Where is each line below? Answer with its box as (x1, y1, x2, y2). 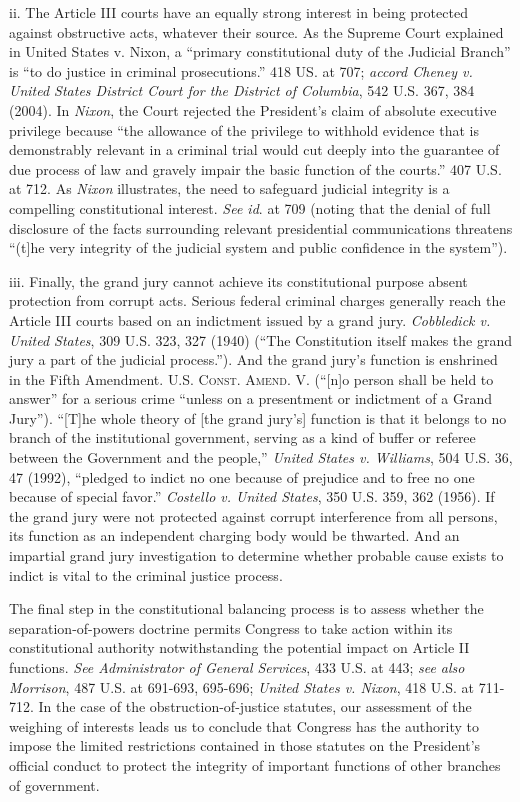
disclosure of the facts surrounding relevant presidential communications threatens (9, 217, 513, 238)
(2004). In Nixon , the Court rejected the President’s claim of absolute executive (9, 99, 497, 120)
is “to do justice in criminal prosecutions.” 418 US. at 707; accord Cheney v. (9, 60, 473, 81)
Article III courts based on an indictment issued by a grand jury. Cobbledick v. (9, 309, 491, 330)
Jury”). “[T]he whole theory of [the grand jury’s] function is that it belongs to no (9, 407, 507, 428)
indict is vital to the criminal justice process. (9, 564, 283, 585)
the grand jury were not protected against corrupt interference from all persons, (9, 505, 498, 526)
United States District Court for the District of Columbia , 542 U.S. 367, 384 (9, 80, 475, 101)
